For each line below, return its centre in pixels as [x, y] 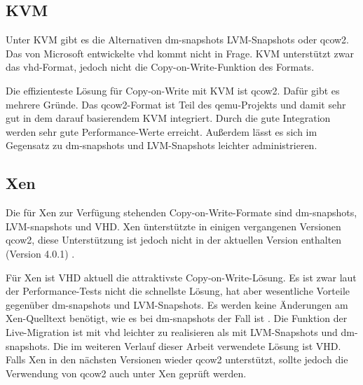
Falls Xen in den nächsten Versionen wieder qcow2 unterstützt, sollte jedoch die [177, 359]
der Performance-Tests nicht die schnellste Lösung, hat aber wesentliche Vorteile [178, 291]
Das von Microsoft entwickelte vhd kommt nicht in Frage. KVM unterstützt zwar [180, 53]
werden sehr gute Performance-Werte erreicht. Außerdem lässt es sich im [162, 131]
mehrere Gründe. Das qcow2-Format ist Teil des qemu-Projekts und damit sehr [176, 104]
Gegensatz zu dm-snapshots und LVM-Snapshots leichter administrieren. [162, 145]
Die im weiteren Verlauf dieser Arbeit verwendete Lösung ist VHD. [197, 345]
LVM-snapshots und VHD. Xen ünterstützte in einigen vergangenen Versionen [173, 226]
